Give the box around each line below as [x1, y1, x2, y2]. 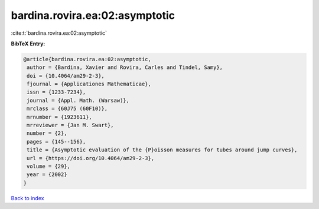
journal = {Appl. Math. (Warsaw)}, [27, 97, 130, 104]
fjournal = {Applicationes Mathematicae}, [27, 81, 152, 88]
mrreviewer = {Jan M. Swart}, [27, 122, 115, 129]
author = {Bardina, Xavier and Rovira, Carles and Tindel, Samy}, [27, 64, 223, 71]
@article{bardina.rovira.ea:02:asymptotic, [23, 56, 152, 62]
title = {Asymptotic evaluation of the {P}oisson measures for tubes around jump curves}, [27, 147, 298, 153]
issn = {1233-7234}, [27, 89, 86, 95]
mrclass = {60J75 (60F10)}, [27, 105, 108, 112]
